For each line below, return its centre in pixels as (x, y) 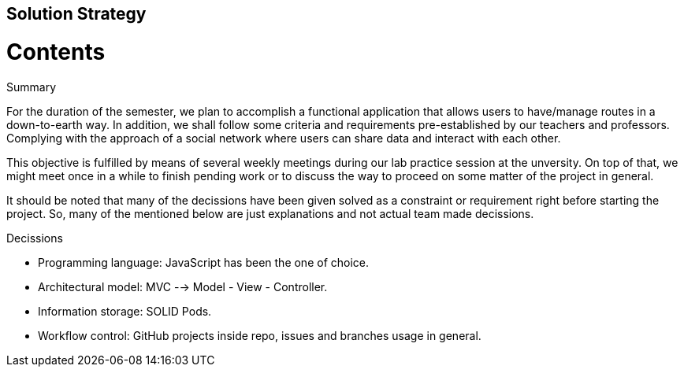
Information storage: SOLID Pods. (125, 311)
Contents (56, 52)
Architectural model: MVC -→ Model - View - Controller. (183, 286)
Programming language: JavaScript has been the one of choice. (204, 262)
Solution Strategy (76, 14)
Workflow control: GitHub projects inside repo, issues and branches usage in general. (260, 335)
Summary (32, 87)
